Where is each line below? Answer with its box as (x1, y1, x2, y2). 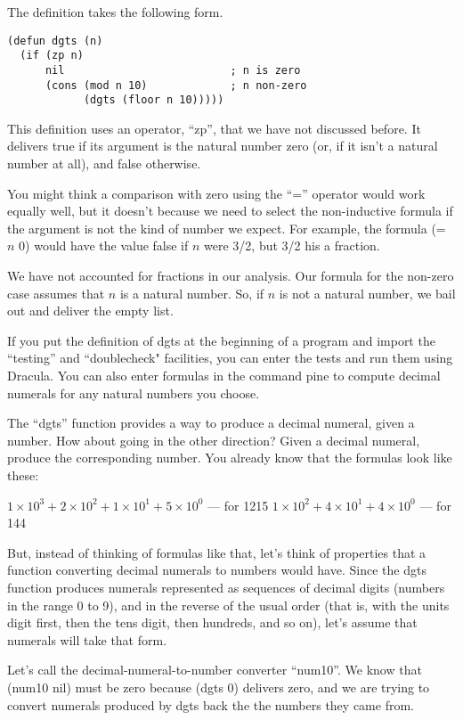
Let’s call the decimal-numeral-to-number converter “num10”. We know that (7, 660, 422, 679)
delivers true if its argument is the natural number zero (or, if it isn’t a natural (7, 136, 438, 155)
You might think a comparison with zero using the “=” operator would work (7, 184, 426, 202)
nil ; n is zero (45, 63, 301, 77)
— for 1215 (207, 495, 269, 514)
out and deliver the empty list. (7, 301, 174, 320)
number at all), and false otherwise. (7, 154, 201, 173)
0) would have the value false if (19, 236, 189, 255)
